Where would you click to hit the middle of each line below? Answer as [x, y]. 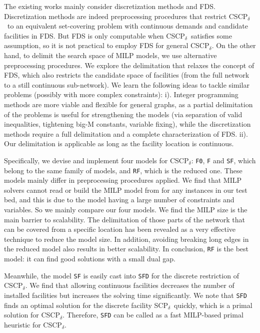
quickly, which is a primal [213, 305]
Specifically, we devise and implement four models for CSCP [96, 160]
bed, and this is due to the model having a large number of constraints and [119, 200]
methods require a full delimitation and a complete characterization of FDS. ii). [126, 133]
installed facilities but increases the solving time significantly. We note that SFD [125, 295]
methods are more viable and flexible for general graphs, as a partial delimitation [128, 104]
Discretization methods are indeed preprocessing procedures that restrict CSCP [126, 16]
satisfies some [211, 35]
